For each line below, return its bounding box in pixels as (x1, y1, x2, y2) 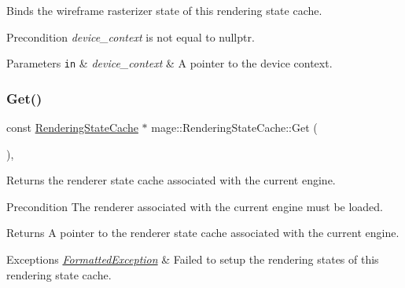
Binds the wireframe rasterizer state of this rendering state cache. (6, 2, 322, 18)
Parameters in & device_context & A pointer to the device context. (6, 55, 333, 71)
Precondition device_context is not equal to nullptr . (6, 28, 255, 45)
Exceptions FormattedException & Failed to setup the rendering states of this (6, 251, 379, 268)
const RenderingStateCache (6, 119, 138, 136)
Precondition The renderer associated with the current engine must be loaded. (6, 198, 384, 214)
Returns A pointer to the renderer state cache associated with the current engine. (6, 224, 399, 241)
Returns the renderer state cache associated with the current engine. (6, 172, 336, 188)
